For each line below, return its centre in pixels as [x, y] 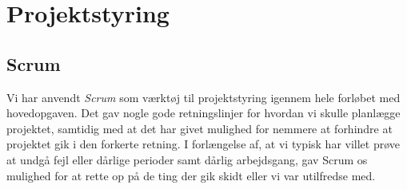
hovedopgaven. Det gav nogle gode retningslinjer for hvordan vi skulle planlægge [203, 113]
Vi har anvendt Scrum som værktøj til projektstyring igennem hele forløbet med [203, 97]
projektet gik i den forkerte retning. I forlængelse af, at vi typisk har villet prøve [203, 144]
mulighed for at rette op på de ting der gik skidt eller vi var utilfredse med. [191, 175]
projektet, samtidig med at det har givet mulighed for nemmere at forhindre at [200, 128]
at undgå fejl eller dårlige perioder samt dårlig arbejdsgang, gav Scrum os [187, 159]
